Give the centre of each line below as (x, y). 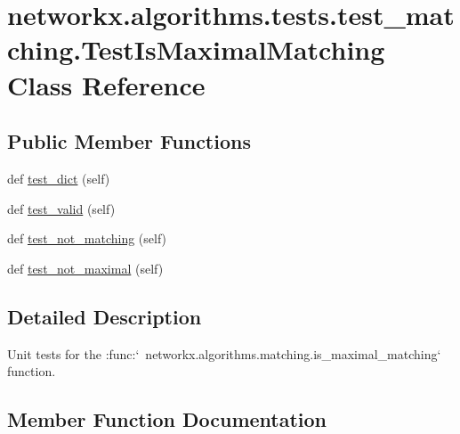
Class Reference (106, 84)
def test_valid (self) (61, 208)
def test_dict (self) (59, 178)
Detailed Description (105, 316)
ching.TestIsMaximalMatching (196, 49)
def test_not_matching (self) (87, 238)
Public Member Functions (129, 141)
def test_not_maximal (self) (85, 268)
